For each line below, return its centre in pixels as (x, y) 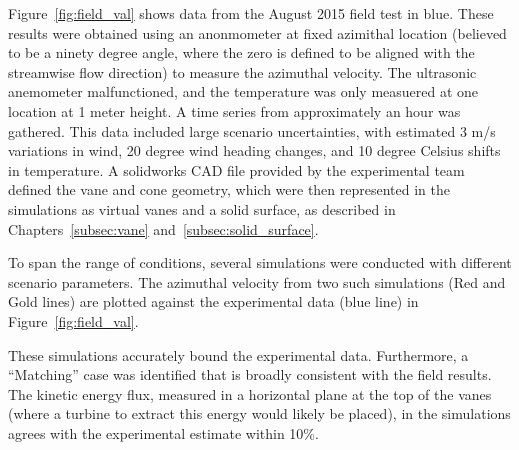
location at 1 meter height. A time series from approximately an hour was (234, 110)
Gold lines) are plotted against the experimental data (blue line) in (213, 301)
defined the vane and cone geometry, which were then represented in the (229, 189)
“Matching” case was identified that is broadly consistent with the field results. (250, 374)
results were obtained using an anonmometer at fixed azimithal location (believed (257, 32)
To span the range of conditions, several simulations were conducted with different (260, 262)
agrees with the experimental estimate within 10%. (163, 432)
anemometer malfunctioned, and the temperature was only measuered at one (243, 91)
